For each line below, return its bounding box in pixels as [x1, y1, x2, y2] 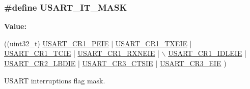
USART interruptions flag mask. [4, 75, 105, 85]
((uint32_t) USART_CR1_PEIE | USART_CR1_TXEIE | [4, 38, 192, 48]
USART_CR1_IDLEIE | [168, 48, 246, 58]
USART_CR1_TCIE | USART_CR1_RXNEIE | [4, 48, 159, 58]
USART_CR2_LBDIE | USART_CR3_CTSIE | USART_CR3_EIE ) [4, 58, 227, 68]
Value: [4, 21, 26, 32]
